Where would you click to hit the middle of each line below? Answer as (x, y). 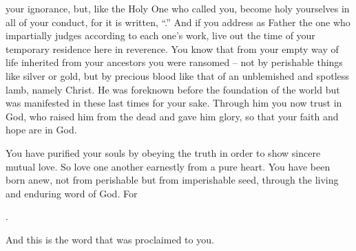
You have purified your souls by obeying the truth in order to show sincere (163, 152)
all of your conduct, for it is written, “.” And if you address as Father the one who (178, 22)
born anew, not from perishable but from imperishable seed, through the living (172, 180)
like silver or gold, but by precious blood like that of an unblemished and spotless (177, 75)
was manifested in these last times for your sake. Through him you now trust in (174, 103)
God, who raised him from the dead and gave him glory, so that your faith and (172, 116)
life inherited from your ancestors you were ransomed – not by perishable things (174, 62)
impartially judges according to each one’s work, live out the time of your (160, 35)
